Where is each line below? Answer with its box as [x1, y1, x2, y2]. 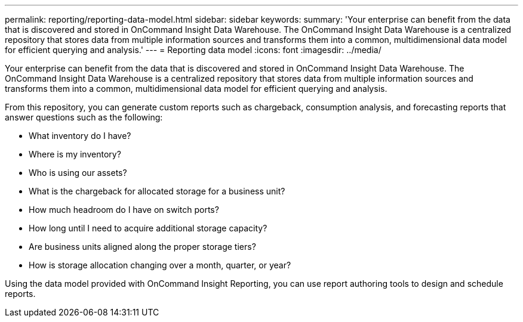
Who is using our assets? [29, 168, 127, 178]
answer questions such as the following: [5, 112, 163, 122]
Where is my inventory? [29, 149, 121, 159]
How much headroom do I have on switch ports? [29, 205, 219, 215]
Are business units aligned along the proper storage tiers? [29, 241, 256, 252]
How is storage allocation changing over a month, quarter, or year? [29, 260, 291, 270]
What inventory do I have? [29, 131, 131, 141]
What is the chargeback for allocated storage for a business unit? [29, 186, 285, 196]
